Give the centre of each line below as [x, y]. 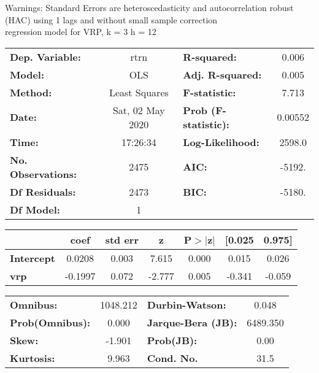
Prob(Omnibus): [50, 322]
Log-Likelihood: [221, 142]
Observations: [44, 174]
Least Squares [139, 92]
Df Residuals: [43, 191]
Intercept [33, 258]
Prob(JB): [172, 340]
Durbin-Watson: [186, 304]
